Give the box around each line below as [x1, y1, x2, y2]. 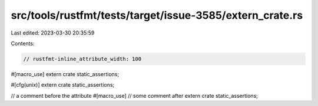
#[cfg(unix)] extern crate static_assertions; [11, 81, 115, 88]
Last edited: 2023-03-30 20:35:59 [11, 29, 95, 36]
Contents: [11, 40, 35, 47]
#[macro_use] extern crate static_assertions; [11, 70, 120, 77]
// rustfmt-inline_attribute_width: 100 [23, 56, 141, 62]
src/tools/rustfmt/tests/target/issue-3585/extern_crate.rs [11, 9, 303, 22]
